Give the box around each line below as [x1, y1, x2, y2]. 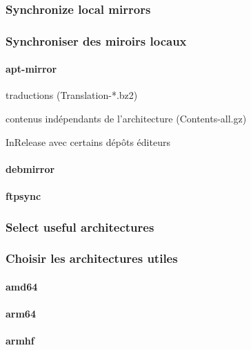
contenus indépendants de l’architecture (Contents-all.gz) [6, 111, 247, 126]
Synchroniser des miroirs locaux [6, 32, 187, 49]
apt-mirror [6, 62, 57, 76]
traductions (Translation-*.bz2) [6, 88, 138, 102]
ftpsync [6, 189, 41, 203]
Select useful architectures [6, 218, 154, 235]
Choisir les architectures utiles [6, 250, 178, 267]
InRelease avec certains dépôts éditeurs [6, 134, 170, 149]
